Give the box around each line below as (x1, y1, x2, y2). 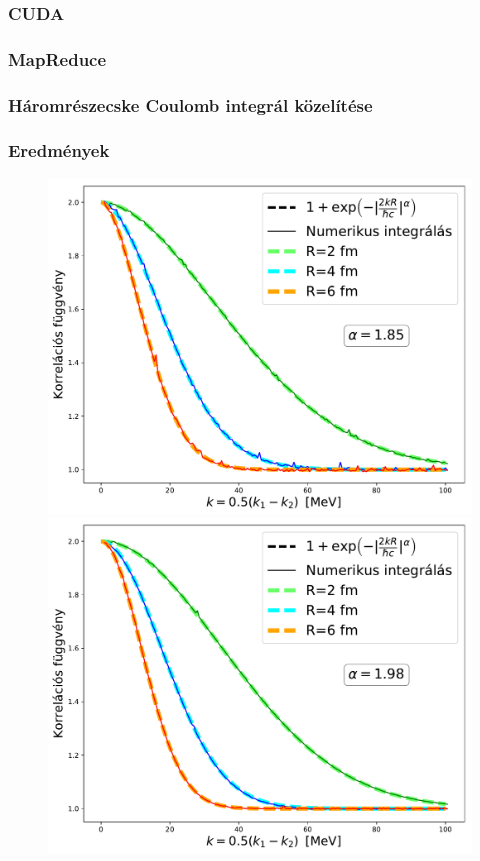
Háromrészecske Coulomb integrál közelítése (8, 92, 373, 117)
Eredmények (8, 138, 110, 163)
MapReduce (8, 46, 107, 71)
